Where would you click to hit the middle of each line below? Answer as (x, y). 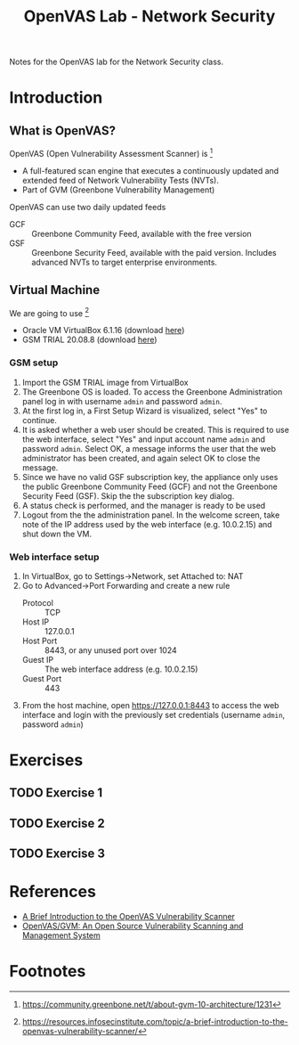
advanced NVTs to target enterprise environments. (125, 262)
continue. (40, 420)
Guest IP (38, 659)
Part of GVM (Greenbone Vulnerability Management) (118, 190)
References (53, 892)
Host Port (40, 641)
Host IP (36, 622)
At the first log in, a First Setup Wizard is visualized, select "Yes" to (145, 411)
